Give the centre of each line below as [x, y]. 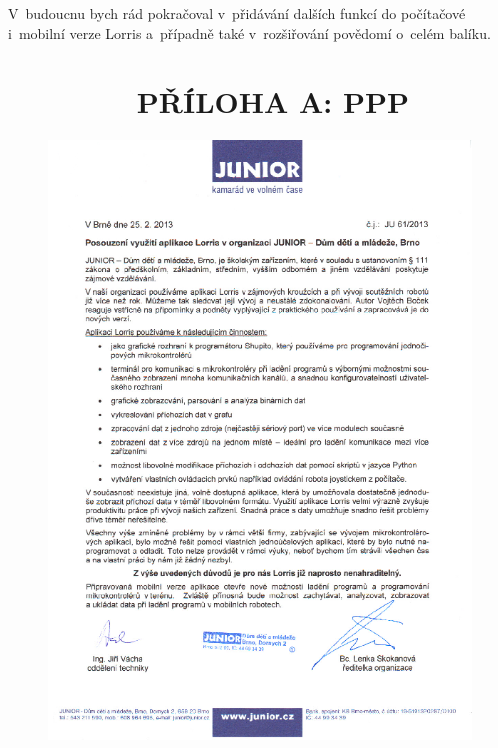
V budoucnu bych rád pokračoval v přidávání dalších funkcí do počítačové [237, 13]
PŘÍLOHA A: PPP [273, 101]
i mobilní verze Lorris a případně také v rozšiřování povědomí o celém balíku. [249, 32]
